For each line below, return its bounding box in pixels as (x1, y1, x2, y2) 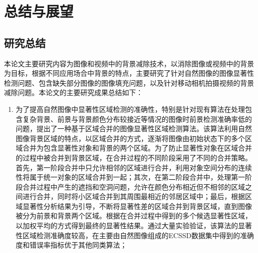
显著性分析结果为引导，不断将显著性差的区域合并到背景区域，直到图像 (22, 201, 252, 211)
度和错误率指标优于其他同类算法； (15, 240, 127, 250)
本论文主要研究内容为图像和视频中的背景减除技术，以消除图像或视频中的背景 (4, 58, 254, 68)
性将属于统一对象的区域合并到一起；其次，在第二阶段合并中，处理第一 (15, 172, 245, 182)
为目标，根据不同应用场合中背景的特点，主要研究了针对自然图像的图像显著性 (4, 68, 254, 78)
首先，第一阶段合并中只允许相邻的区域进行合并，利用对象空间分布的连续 (15, 162, 252, 172)
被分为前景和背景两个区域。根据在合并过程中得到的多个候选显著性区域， (15, 210, 252, 221)
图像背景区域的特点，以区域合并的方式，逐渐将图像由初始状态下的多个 (15, 133, 245, 143)
